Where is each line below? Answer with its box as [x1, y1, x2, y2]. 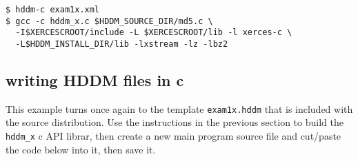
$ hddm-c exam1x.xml [6, 5, 100, 14]
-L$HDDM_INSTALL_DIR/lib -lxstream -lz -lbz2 [15, 39, 228, 49]
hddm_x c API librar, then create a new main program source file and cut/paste [6, 129, 341, 143]
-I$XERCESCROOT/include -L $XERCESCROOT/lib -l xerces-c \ [15, 28, 292, 38]
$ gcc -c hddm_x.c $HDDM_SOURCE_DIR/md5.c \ [6, 16, 213, 26]
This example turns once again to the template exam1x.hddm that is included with [6, 101, 353, 116]
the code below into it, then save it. [6, 142, 156, 156]
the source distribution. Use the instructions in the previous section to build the [6, 115, 344, 129]
